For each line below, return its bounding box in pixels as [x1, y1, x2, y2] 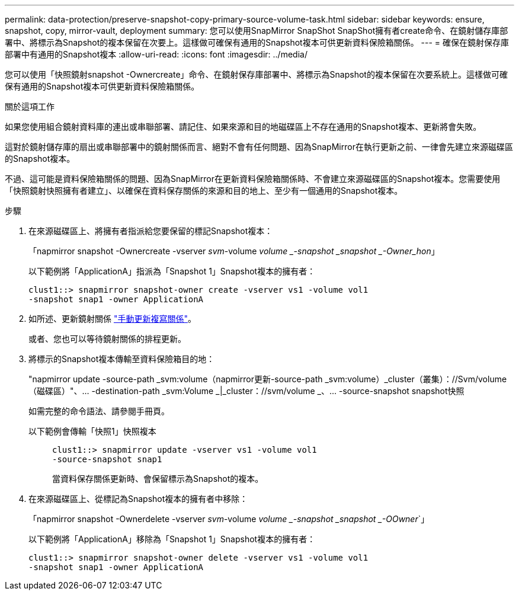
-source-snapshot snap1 [52, 455, 162, 464]
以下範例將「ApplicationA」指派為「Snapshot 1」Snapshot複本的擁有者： [28, 266, 316, 276]
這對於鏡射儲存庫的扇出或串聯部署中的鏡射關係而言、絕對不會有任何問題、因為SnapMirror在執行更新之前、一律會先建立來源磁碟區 [5, 142, 513, 152]
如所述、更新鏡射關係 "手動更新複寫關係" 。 [28, 314, 196, 324]
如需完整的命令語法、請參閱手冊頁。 [28, 406, 169, 416]
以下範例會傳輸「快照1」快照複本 [28, 426, 156, 436]
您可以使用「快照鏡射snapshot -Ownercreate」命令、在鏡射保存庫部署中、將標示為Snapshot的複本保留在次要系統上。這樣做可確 [5, 69, 508, 79]
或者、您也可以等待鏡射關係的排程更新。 [28, 334, 186, 344]
